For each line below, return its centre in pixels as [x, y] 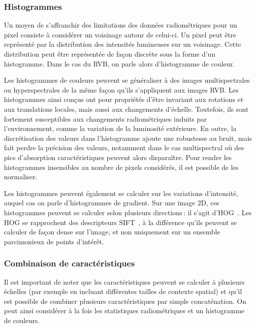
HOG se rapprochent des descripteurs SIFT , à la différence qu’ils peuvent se [121, 222]
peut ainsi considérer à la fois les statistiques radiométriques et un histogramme [124, 311]
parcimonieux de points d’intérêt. [54, 241]
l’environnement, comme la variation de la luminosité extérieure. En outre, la [120, 128]
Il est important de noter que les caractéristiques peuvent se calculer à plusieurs [124, 281]
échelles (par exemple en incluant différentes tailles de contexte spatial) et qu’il [123, 291]
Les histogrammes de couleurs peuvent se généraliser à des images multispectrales [127, 80]
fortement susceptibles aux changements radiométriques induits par [106, 118]
